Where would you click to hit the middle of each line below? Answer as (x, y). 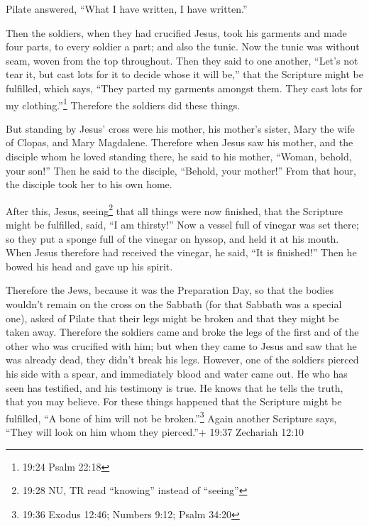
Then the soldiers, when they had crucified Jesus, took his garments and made (176, 32)
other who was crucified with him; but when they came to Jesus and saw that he (181, 345)
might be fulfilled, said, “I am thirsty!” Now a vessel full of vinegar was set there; (182, 225)
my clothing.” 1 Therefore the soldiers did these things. (123, 104)
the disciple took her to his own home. (89, 184)
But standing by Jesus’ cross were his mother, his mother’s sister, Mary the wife (180, 128)
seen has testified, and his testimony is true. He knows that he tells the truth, (175, 387)
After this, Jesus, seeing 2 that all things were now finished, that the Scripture (174, 209)
